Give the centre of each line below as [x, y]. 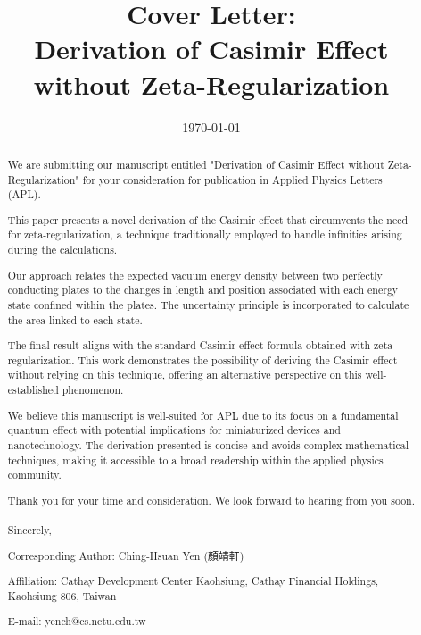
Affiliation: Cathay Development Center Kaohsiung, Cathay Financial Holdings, [193, 581]
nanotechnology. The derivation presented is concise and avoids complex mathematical [208, 444]
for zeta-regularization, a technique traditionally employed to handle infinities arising [205, 234]
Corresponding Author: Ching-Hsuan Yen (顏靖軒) [126, 555]
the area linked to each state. [75, 319]
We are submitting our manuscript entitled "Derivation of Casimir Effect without [196, 164]
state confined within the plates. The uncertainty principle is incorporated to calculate [208, 304]
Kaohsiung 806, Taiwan [62, 595]
